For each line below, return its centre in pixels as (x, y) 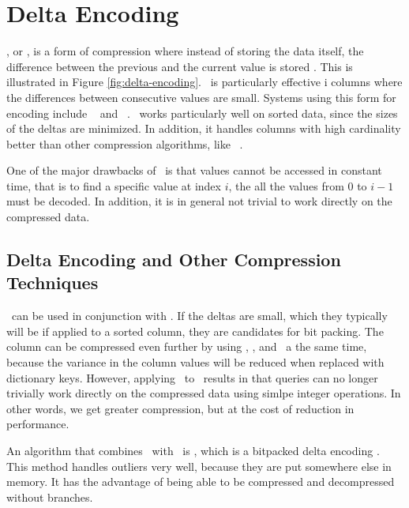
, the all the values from (286, 185)
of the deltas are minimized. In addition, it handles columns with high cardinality (204, 128)
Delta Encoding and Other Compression (174, 260)
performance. (38, 424)
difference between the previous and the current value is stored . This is (180, 66)
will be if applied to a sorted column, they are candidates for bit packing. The (195, 331)
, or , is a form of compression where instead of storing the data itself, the (185, 51)
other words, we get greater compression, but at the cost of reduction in (180, 408)
